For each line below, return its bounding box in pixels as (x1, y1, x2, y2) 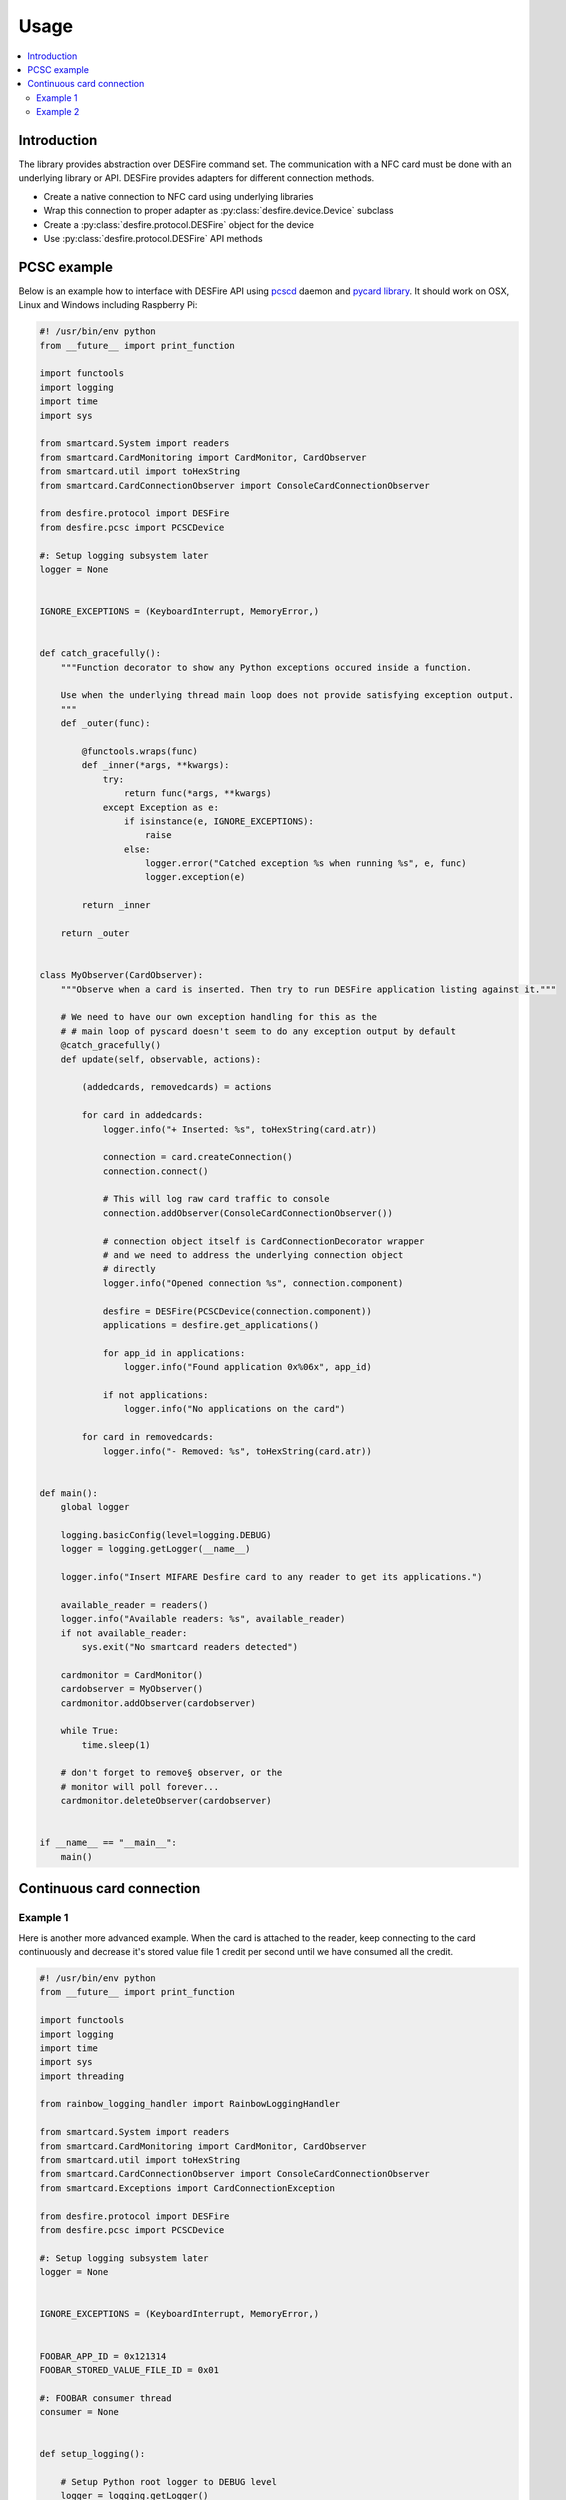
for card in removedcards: (81, 1431, 214, 1443)
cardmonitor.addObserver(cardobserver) (60, 1697, 257, 1709)
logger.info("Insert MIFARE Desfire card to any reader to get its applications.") (60, 1571, 483, 1583)
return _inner (81, 900, 151, 911)
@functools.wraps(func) (81, 745, 199, 757)
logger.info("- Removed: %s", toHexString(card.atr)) (102, 1445, 372, 1457)
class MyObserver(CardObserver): (39, 970, 204, 981)
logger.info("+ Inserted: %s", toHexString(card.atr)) (102, 1123, 378, 1135)
